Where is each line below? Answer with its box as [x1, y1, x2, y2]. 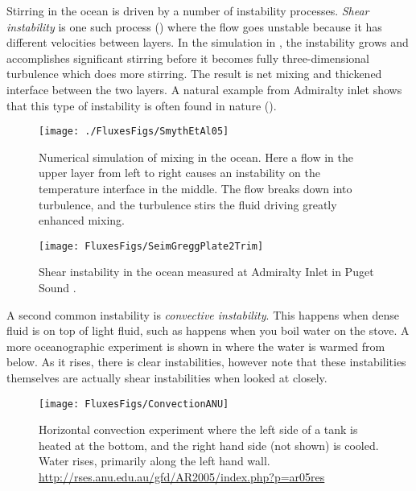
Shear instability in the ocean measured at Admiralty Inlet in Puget [39, 263, 374, 280]
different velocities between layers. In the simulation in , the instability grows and [6, 34, 409, 51]
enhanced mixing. [39, 212, 125, 229]
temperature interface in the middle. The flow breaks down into [39, 180, 352, 196]
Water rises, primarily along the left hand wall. [39, 452, 270, 469]
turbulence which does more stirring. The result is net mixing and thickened [6, 65, 382, 82]
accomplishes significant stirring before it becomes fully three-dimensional [6, 49, 369, 66]
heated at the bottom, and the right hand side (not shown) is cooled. [39, 436, 379, 453]
